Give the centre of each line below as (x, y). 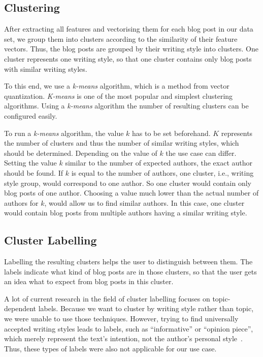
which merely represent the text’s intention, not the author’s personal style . (123, 338)
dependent (20, 308)
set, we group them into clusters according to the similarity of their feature (121, 38)
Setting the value (30, 163)
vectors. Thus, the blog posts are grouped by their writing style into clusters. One (131, 49)
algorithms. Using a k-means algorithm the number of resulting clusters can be (126, 106)
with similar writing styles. (46, 68)
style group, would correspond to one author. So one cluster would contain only (128, 183)
